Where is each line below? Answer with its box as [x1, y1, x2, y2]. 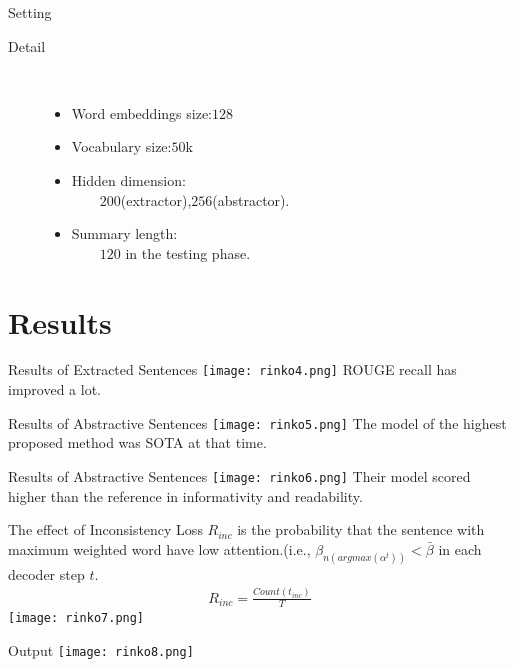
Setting [8, 2, 52, 22]
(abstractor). [212, 189, 290, 210]
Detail [8, 35, 46, 56]
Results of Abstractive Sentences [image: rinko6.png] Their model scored [8, 465, 471, 486]
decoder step [8, 563, 85, 584]
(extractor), [120, 189, 192, 210]
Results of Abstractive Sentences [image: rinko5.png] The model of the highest [8, 412, 507, 433]
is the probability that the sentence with [237, 519, 485, 540]
